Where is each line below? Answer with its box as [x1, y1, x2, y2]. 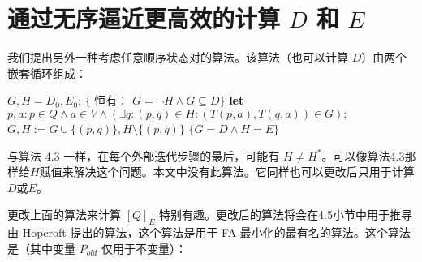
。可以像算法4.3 [321, 147, 405, 164]
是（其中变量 [7, 239, 75, 256]
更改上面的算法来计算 [7, 206, 121, 223]
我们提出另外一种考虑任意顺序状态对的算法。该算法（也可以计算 [7, 49, 348, 66]
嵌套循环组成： [7, 64, 87, 81]
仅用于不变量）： [101, 239, 187, 256]
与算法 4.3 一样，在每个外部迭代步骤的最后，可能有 [7, 147, 280, 164]
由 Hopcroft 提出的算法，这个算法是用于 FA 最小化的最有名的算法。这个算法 [7, 224, 411, 241]
